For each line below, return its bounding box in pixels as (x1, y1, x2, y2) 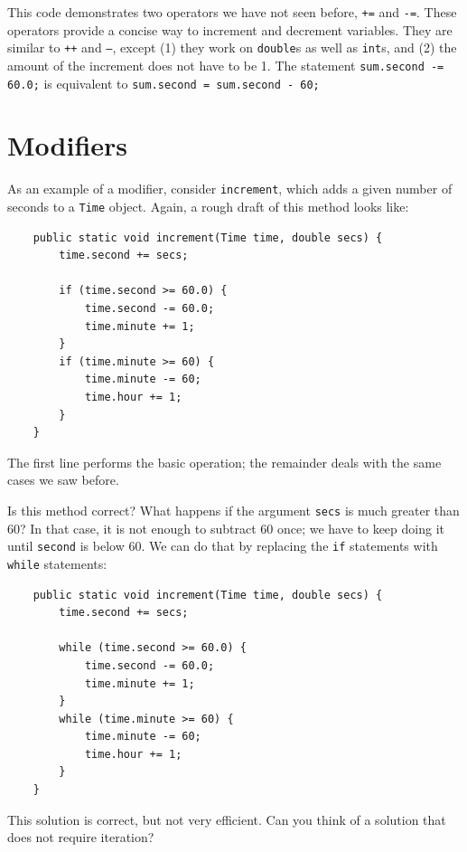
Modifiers (7, 127, 128, 164)
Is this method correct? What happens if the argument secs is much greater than (7, 500, 460, 519)
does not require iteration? (7, 828, 154, 847)
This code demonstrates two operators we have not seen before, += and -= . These (7, 3, 457, 21)
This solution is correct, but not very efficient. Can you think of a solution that (7, 809, 446, 828)
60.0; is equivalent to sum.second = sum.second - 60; (7, 73, 320, 92)
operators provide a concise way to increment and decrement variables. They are (7, 20, 453, 39)
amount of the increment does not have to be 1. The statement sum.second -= (7, 55, 444, 74)
